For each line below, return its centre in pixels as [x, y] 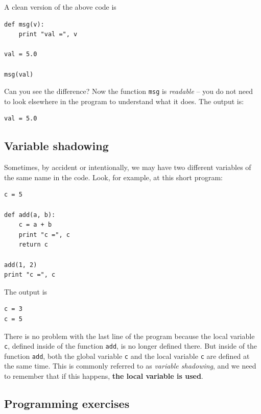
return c [33, 245]
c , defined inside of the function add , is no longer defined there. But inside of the [131, 346]
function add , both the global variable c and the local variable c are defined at [127, 356]
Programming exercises [67, 403]
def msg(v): [24, 24]
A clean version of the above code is [60, 7]
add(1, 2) [21, 265]
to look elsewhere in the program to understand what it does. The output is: [124, 101]
